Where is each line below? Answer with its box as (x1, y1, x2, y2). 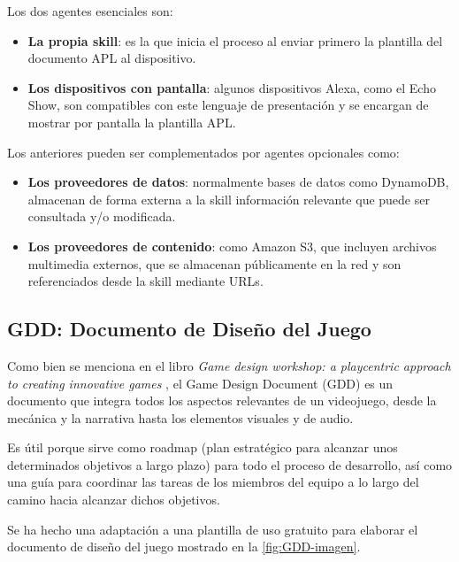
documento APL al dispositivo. (27, 49, 196, 67)
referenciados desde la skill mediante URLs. (27, 272, 264, 290)
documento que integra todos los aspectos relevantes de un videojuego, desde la (7, 391, 437, 410)
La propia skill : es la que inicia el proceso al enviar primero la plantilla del (27, 31, 443, 50)
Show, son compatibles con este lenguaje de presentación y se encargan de (27, 96, 429, 114)
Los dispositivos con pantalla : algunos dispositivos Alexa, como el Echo (27, 78, 436, 96)
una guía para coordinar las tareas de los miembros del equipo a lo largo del (7, 473, 419, 491)
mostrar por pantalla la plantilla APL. (27, 112, 236, 131)
